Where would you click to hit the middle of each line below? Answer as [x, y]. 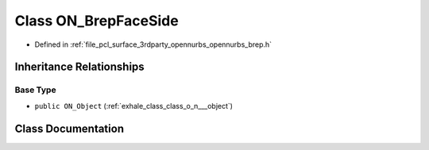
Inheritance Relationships [79, 67]
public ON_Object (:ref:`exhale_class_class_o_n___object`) [134, 106]
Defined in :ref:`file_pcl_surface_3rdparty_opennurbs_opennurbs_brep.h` [153, 44]
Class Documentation [70, 128]
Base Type [35, 90]
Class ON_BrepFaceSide [97, 21]
